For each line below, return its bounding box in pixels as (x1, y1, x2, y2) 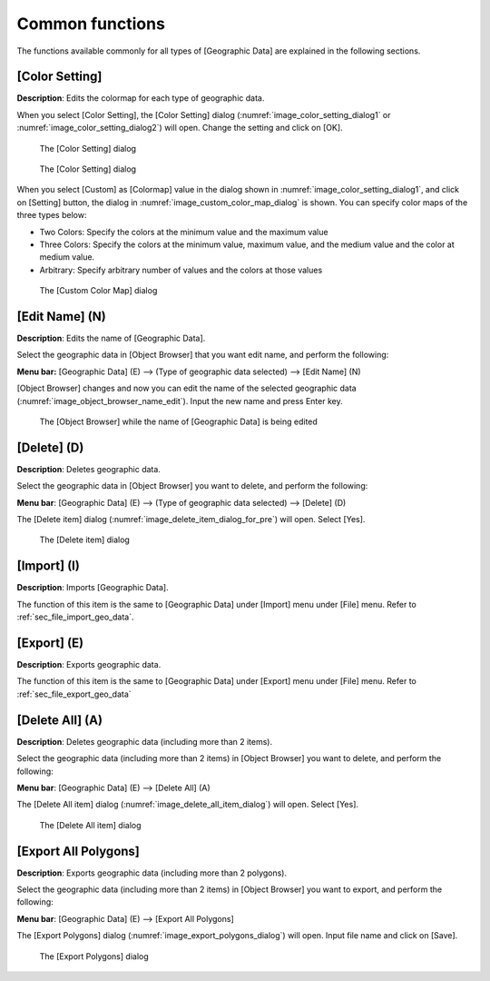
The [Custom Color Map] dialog (39, 285, 158, 296)
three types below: (16, 210, 87, 221)
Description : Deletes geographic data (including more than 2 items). (16, 736, 272, 747)
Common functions (16, 14, 165, 34)
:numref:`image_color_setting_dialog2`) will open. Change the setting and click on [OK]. (16, 123, 344, 134)
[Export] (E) (16, 635, 84, 650)
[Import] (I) (16, 559, 81, 574)
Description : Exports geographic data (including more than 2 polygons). (16, 867, 288, 878)
